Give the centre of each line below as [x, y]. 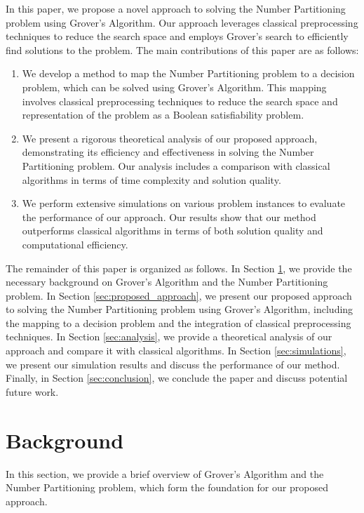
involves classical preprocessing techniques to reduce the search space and [180, 101]
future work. [32, 391]
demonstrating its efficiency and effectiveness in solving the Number [168, 152]
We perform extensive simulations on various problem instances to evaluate [184, 203]
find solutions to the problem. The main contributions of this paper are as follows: [182, 49]
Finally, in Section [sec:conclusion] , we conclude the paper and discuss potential [177, 378]
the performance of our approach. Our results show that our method [169, 216]
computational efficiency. [75, 244]
